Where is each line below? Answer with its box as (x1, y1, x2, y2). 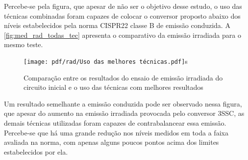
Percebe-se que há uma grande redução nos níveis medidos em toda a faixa (4, 127, 228, 137)
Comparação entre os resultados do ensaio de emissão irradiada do (24, 72, 223, 82)
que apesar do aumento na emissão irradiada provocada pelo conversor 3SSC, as (4, 108, 245, 118)
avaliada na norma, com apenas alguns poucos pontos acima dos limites (4, 137, 219, 147)
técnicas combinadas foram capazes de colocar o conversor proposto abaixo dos (4, 10, 241, 21)
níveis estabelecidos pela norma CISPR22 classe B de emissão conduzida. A (4, 20, 230, 30)
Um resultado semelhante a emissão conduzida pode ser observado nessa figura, (4, 98, 242, 108)
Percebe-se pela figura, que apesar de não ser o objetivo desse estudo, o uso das (4, 1, 242, 11)
